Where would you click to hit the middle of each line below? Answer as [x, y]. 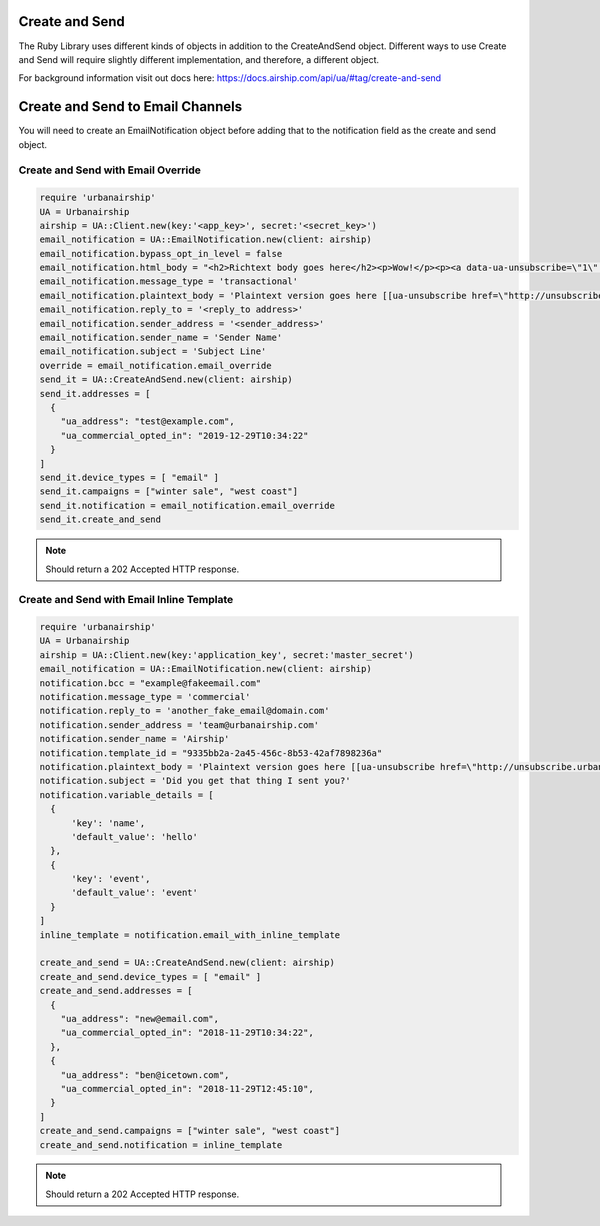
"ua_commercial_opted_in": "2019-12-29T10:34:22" [184, 435]
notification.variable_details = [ [126, 794]
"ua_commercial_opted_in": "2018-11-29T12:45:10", [187, 1088]
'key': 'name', [108, 823]
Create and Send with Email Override [110, 170]
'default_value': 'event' [135, 893]
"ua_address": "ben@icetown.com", [145, 1074]
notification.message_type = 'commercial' [145, 696]
